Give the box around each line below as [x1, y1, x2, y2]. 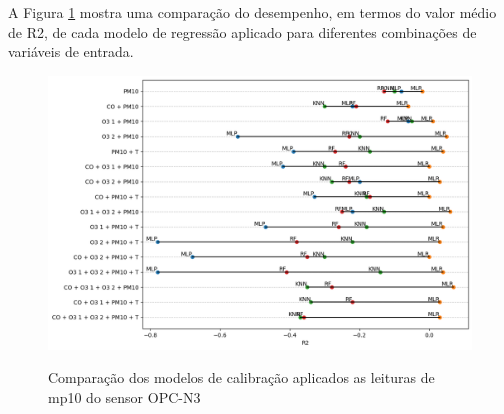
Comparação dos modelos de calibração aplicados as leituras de [48, 367, 435, 388]
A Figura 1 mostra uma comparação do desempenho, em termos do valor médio [8, 2, 497, 22]
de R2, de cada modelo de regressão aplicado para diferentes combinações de [8, 21, 477, 42]
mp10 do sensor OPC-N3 [48, 387, 201, 408]
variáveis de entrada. [8, 41, 134, 62]
